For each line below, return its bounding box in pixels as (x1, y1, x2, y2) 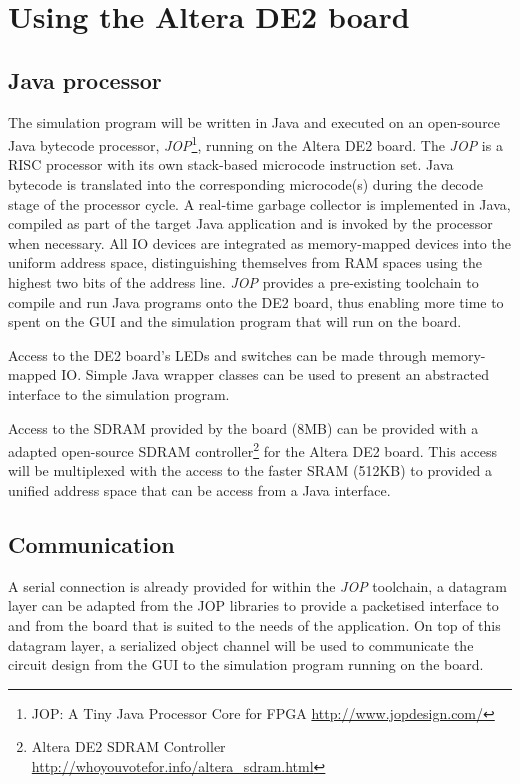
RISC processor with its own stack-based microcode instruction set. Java (8, 154, 454, 175)
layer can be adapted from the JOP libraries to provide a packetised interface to (8, 595, 499, 616)
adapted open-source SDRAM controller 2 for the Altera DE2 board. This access (8, 438, 498, 461)
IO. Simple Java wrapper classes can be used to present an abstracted (61, 364, 490, 385)
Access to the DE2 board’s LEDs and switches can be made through (8, 344, 427, 365)
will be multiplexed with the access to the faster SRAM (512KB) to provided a (8, 460, 493, 481)
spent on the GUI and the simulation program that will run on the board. (8, 311, 462, 332)
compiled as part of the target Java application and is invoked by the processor (8, 213, 493, 234)
